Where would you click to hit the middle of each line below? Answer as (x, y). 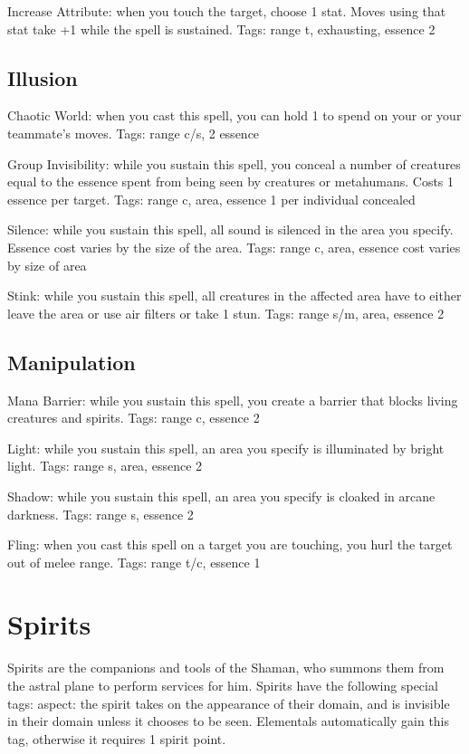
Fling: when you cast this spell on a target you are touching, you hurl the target (230, 544)
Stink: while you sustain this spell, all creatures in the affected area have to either (234, 296)
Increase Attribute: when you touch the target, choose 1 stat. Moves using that (227, 11)
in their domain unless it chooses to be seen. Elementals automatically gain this (229, 721)
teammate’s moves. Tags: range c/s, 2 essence (134, 133)
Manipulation (72, 362)
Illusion (43, 77)
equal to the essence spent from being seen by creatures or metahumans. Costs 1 (231, 181)
